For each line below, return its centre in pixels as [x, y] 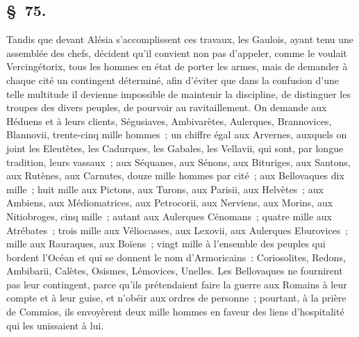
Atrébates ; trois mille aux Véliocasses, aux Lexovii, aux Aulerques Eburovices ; [177, 230]
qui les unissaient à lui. [55, 325]
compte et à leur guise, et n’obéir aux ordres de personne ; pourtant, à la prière [176, 298]
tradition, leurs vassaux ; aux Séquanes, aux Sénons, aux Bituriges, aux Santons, [178, 162]
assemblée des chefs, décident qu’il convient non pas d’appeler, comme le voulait [177, 52]
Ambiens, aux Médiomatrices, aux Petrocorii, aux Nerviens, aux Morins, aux [170, 203]
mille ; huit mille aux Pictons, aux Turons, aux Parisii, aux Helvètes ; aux [165, 189]
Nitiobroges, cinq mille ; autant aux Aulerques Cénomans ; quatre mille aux [169, 216]
